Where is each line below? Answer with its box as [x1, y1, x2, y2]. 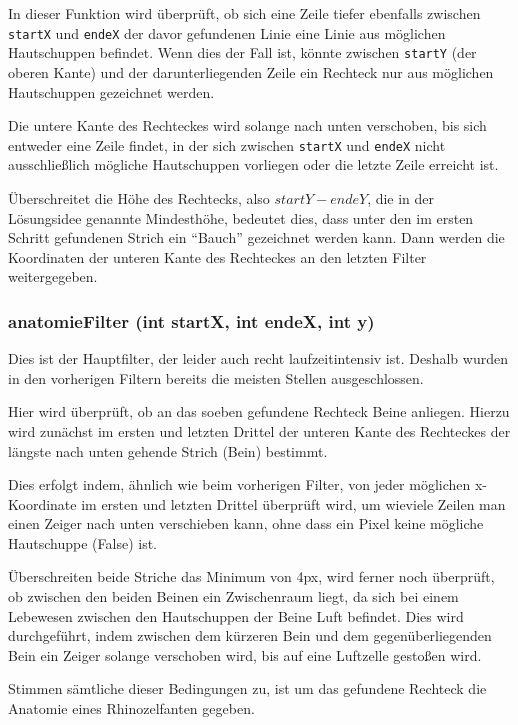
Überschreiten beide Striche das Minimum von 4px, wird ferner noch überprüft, [8, 566, 495, 587]
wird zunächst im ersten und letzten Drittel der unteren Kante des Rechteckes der [8, 420, 511, 441]
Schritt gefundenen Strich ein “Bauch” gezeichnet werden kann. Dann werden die [8, 227, 505, 248]
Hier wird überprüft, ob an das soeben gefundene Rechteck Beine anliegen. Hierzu [8, 401, 510, 422]
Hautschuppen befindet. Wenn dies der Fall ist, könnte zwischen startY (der [8, 42, 477, 63]
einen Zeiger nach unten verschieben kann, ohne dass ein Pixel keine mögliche [8, 513, 484, 534]
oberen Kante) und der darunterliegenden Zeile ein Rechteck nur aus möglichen [8, 61, 494, 82]
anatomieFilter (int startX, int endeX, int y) [8, 308, 375, 333]
